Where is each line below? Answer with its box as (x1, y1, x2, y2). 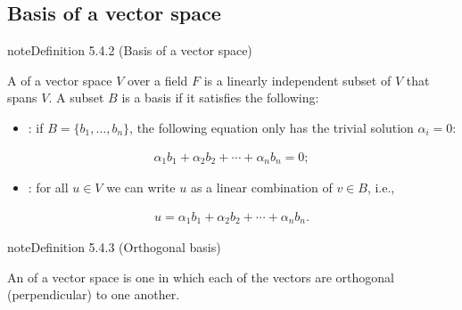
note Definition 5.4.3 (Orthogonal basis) (7, 238, 221, 257)
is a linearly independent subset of (203, 70, 392, 89)
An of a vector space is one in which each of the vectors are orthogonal (7, 267, 394, 286)
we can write (106, 178, 176, 197)
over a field (128, 70, 188, 89)
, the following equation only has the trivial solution (129, 118, 414, 136)
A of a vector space (7, 70, 112, 89)
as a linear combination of (190, 178, 333, 197)
